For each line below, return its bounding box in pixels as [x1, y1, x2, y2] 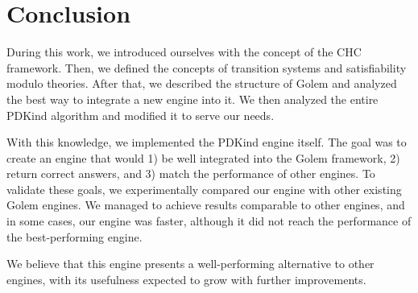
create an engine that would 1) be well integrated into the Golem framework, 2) [6, 149, 400, 166]
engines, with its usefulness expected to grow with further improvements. [6, 270, 366, 287]
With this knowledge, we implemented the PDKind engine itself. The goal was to [6, 134, 407, 151]
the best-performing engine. [6, 228, 143, 245]
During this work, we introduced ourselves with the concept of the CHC [6, 43, 362, 60]
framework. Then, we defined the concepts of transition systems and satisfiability [6, 59, 407, 76]
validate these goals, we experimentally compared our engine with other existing [6, 180, 402, 197]
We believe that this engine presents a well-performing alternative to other [6, 255, 375, 272]
